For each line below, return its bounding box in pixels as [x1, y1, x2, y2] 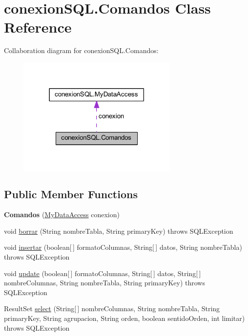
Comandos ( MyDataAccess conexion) [4, 209, 120, 220]
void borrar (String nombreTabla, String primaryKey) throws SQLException [4, 225, 233, 236]
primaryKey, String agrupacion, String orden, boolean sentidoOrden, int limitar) [4, 313, 245, 323]
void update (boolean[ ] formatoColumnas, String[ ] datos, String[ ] [4, 268, 201, 278]
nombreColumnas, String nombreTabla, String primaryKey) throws [4, 278, 205, 288]
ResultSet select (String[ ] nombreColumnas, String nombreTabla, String [4, 303, 220, 314]
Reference [4, 17, 72, 37]
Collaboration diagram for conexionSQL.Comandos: [4, 45, 159, 56]
